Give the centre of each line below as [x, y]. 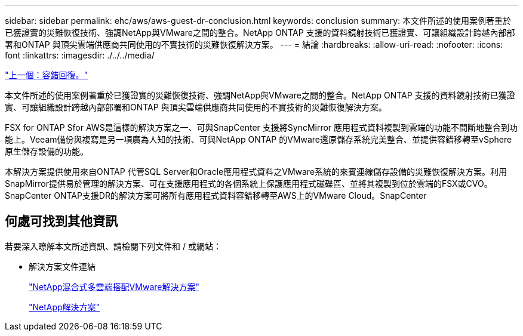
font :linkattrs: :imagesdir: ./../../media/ [80, 55]
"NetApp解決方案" [64, 307]
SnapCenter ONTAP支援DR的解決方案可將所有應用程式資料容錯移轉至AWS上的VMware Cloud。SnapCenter [216, 195]
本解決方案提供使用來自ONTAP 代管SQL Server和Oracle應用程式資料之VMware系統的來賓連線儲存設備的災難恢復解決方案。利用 [256, 172]
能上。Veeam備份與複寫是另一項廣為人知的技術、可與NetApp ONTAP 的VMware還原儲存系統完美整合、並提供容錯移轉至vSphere [259, 139]
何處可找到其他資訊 [61, 221]
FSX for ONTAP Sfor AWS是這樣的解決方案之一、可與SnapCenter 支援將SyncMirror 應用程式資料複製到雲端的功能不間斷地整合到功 [261, 127]
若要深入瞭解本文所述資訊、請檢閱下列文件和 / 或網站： [113, 246]
